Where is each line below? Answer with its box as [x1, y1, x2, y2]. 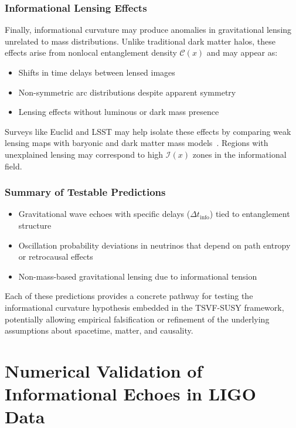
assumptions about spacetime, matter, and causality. [5, 324, 193, 337]
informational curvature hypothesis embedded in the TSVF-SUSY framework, [5, 301, 284, 313]
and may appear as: [206, 46, 278, 59]
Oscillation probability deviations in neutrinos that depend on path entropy [18, 239, 291, 251]
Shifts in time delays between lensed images [18, 66, 175, 78]
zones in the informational [192, 148, 287, 160]
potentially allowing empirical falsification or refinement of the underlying [5, 312, 270, 325]
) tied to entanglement [209, 208, 290, 220]
